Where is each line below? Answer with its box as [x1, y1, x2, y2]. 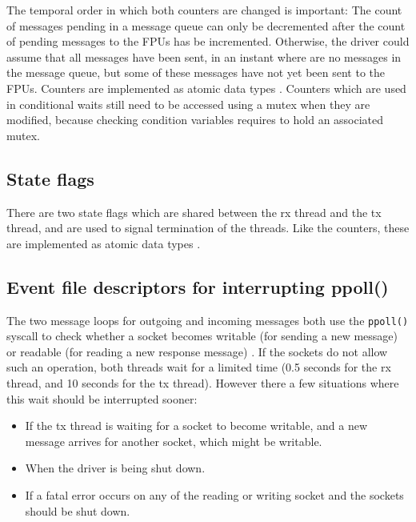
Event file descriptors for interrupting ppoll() [6, 274, 389, 299]
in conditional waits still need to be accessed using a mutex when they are [6, 95, 370, 112]
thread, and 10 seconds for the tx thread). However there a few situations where [6, 374, 399, 391]
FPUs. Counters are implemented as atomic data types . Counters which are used [6, 79, 406, 96]
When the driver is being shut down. [25, 460, 206, 476]
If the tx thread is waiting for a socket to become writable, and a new [25, 417, 368, 434]
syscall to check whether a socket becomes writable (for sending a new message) [6, 327, 398, 344]
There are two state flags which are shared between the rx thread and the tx [6, 203, 382, 220]
